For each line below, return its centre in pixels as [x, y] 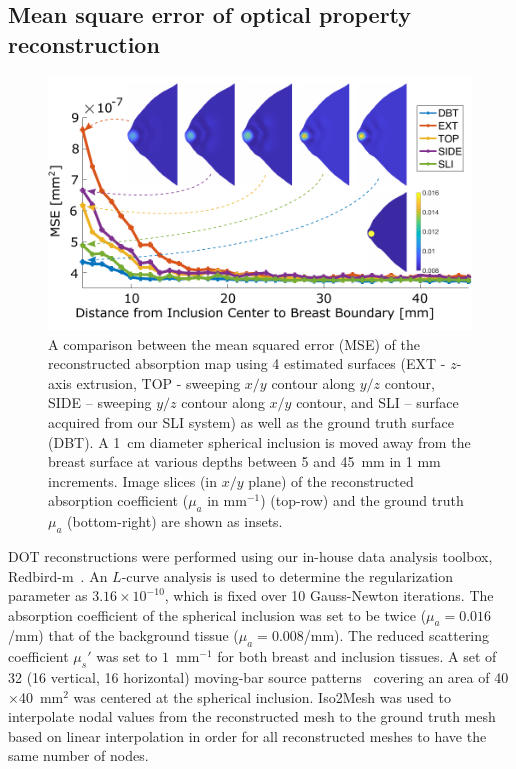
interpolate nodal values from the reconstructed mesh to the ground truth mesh [252, 716]
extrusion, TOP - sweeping [158, 382]
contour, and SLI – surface [377, 402]
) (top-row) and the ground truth [362, 500]
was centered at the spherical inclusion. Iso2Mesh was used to [262, 696]
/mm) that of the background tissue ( [123, 635]
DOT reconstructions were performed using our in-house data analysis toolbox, [250, 555]
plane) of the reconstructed [331, 480]
